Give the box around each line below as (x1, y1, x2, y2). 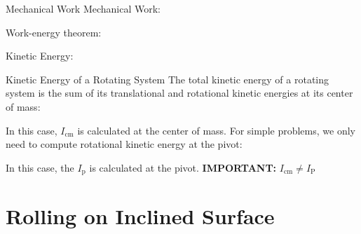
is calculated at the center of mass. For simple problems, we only (77, 123, 355, 137)
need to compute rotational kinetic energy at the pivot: (6, 137, 243, 151)
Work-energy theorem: (6, 25, 102, 39)
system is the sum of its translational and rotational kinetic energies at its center (6, 85, 353, 100)
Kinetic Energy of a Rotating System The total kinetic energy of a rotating (6, 71, 329, 86)
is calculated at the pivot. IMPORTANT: (89, 160, 277, 174)
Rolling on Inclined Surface (6, 202, 275, 230)
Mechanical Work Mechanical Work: (6, 1, 161, 15)
